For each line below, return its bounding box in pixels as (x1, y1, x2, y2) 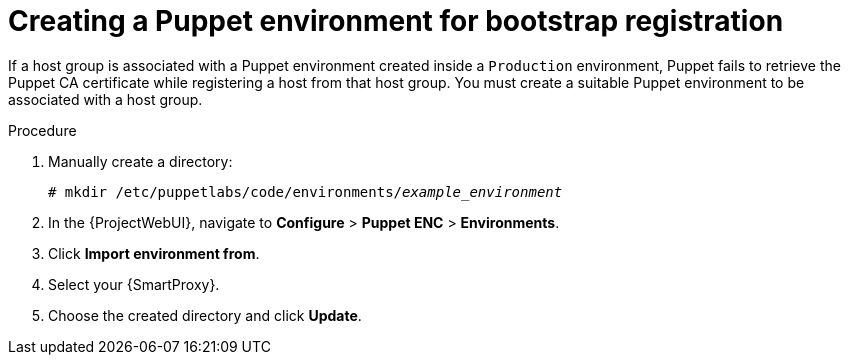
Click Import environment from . (48, 244, 260, 262)
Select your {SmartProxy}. (48, 275, 220, 293)
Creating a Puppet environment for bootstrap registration (8, 4, 784, 38)
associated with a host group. (8, 90, 203, 108)
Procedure (8, 121, 77, 139)
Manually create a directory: (48, 152, 233, 170)
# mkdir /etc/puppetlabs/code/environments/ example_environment (48, 183, 563, 200)
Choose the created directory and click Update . (48, 306, 362, 324)
